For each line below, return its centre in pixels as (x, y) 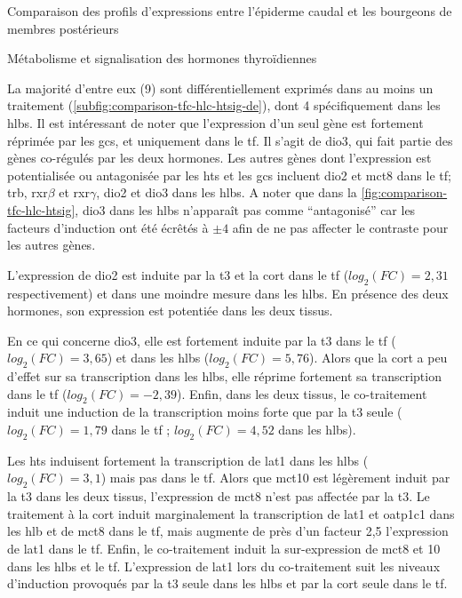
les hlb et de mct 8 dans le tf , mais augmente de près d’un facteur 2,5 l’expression (228, 531)
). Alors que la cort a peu (378, 358)
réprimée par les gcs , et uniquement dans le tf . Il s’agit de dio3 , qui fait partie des (230, 140)
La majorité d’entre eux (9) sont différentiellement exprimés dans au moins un (220, 88)
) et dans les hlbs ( (158, 358)
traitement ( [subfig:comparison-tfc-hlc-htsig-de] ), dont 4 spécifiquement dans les (224, 105)
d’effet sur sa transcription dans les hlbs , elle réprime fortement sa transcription (224, 376)
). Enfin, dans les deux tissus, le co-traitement (302, 393)
